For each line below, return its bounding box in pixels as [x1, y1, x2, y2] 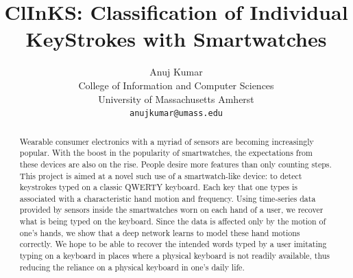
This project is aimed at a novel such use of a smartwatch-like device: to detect [19, 170, 302, 181]
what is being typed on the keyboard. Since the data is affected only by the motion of [19, 216, 326, 227]
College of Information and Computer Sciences [78, 78, 274, 92]
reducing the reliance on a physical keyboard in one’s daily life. [19, 261, 245, 273]
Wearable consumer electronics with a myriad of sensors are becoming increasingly [19, 135, 314, 147]
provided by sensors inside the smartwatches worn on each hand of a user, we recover [19, 204, 324, 216]
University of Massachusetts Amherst [98, 91, 254, 106]
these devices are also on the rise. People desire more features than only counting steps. [19, 158, 332, 170]
